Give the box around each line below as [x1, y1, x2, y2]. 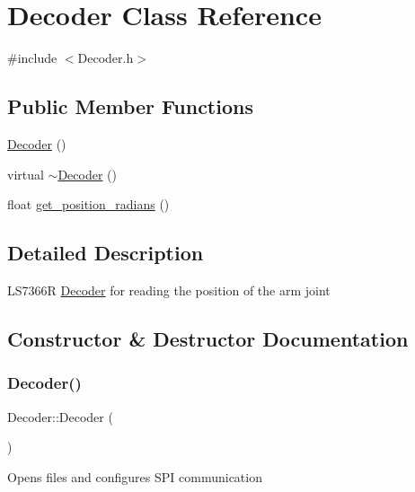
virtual [7, 164, 44, 183]
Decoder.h [77, 48, 134, 67]
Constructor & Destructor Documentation [7, 324, 409, 352]
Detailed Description [7, 239, 204, 267]
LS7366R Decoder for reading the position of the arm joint [7, 280, 331, 299]
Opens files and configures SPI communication [7, 467, 262, 486]
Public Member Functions [7, 92, 253, 120]
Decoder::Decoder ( [7, 407, 113, 426]
